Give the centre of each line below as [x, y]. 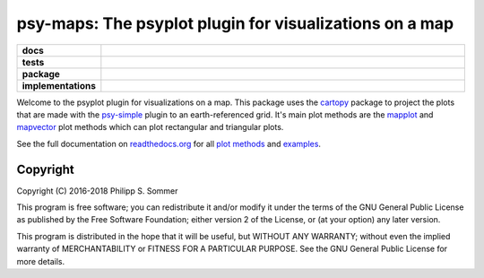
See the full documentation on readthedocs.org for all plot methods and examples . [169, 143]
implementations [59, 85]
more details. [41, 261]
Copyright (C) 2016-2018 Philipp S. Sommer [97, 191]
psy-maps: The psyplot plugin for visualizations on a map [235, 23]
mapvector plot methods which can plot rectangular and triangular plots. [150, 127]
